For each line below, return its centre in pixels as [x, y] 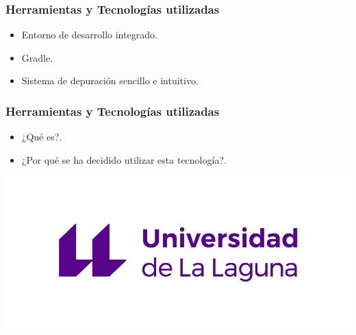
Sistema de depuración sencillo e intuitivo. [110, 80]
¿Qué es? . [42, 137]
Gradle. [37, 57]
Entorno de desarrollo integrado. [89, 35]
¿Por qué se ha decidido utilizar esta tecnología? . [124, 159]
